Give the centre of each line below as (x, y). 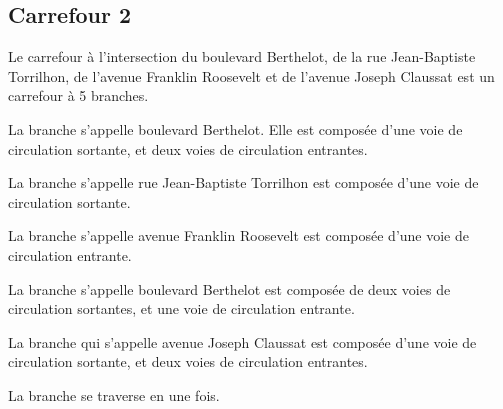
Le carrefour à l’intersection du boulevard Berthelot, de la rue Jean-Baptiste (242, 56)
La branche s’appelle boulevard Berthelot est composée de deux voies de (229, 288)
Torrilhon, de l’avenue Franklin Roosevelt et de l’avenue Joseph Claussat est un (251, 75)
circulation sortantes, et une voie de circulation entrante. (181, 308)
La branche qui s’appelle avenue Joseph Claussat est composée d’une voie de (242, 341)
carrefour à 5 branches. (78, 95)
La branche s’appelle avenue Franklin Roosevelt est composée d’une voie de (238, 235)
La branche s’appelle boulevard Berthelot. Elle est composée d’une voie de (235, 128)
